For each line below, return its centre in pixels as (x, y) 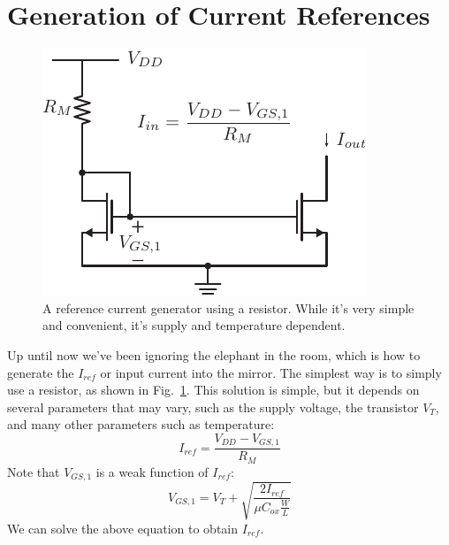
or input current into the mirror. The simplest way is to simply (271, 372)
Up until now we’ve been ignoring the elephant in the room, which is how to (214, 354)
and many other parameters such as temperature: (141, 424)
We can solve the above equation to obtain (123, 528)
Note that (34, 471)
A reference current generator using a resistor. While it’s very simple (228, 307)
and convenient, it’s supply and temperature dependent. (194, 325)
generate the (41, 372)
